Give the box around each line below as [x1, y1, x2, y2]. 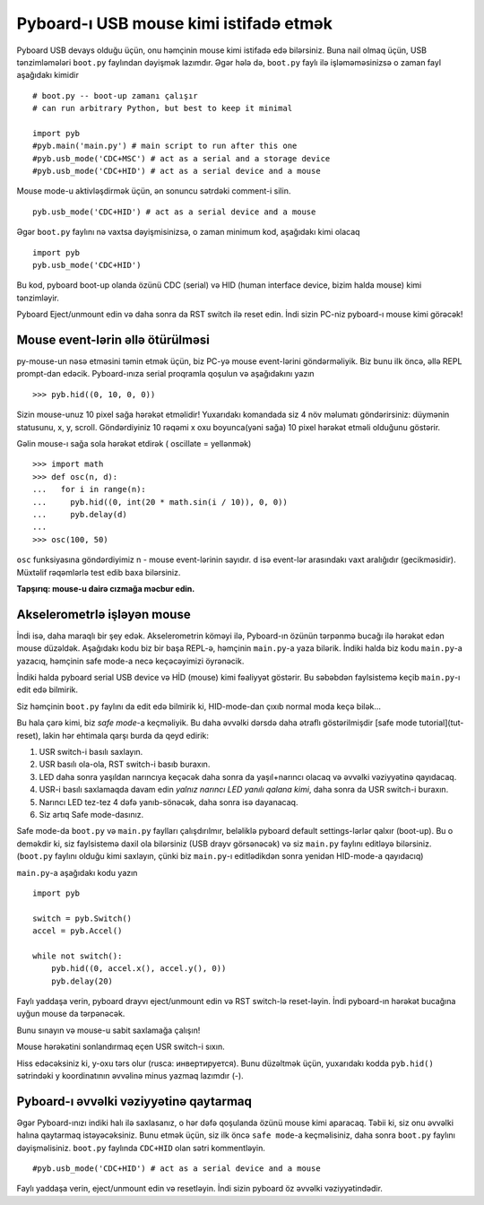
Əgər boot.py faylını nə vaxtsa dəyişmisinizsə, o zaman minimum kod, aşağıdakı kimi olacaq [16, 227, 360, 238]
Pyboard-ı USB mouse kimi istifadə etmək [16, 13, 333, 33]
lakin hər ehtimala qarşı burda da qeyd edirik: [42, 730, 210, 741]
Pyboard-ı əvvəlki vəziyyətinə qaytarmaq [16, 1094, 253, 1109]
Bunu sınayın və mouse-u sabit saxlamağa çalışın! [16, 1025, 201, 1036]
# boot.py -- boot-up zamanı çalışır [32, 91, 199, 100]
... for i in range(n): [32, 484, 147, 495]
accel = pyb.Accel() [32, 926, 123, 936]
